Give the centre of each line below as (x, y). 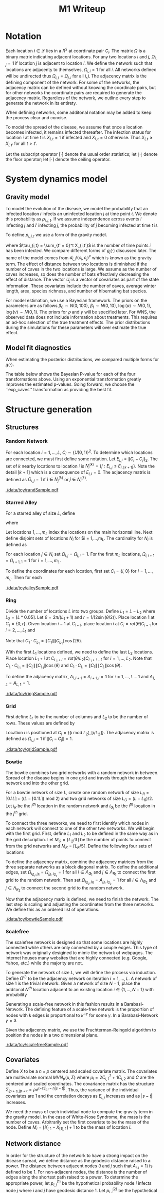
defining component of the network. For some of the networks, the (73, 82)
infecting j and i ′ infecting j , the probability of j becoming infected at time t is (82, 225)
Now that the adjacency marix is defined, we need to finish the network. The (82, 899)
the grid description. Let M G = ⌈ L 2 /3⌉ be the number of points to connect (78, 840)
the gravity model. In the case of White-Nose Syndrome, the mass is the (78, 1117)
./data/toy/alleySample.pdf (32, 588)
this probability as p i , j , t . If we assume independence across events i (73, 219)
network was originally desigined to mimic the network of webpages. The (79, 953)
